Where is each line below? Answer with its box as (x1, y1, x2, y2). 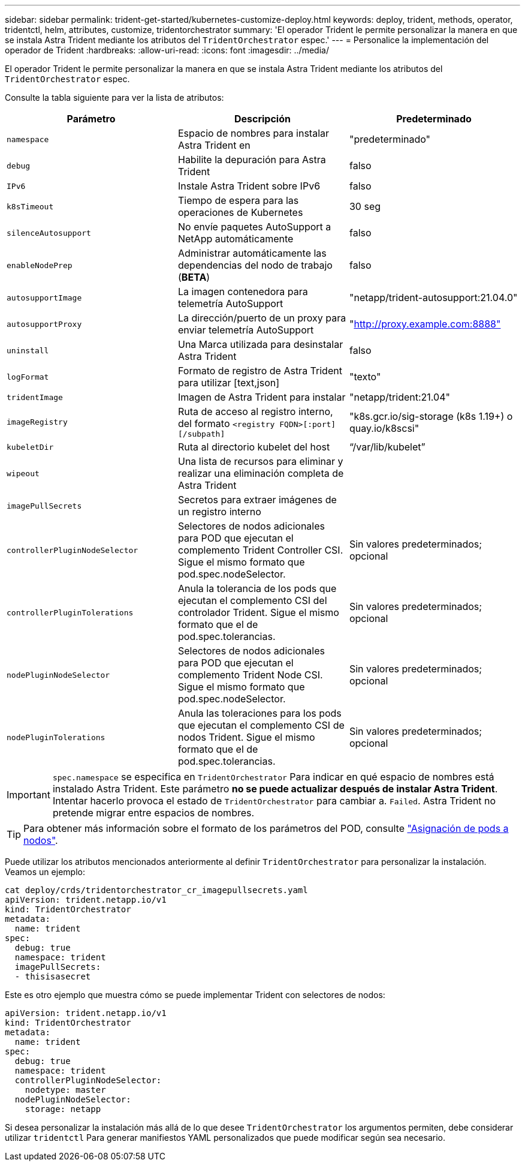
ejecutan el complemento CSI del (177, 594, 327, 606)
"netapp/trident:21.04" (349, 391, 450, 403)
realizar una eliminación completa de (177, 467, 344, 479)
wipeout (7, 468, 40, 478)
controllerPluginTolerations (7, 608, 134, 617)
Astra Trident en (177, 139, 251, 151)
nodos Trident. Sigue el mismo (177, 731, 315, 743)
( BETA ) (177, 271, 210, 283)
